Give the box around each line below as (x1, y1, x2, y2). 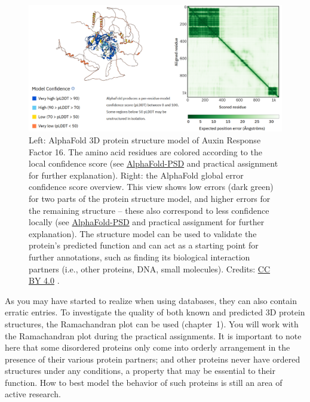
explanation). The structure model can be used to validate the (29, 227, 257, 240)
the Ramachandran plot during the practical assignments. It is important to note (5, 329, 302, 342)
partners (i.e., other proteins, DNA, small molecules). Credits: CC (29, 262, 271, 275)
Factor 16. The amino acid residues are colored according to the (29, 145, 262, 158)
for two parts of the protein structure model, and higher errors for (29, 192, 271, 204)
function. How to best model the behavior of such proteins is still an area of (5, 376, 283, 388)
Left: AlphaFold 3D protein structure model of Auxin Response (29, 134, 261, 146)
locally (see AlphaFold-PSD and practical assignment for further (29, 216, 265, 228)
